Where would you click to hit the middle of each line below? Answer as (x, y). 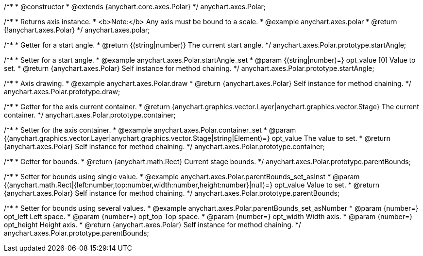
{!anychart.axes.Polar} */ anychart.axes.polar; (77, 30)
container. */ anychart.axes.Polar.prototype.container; (90, 115)
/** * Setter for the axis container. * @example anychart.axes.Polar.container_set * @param (150, 130)
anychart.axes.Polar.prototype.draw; (62, 92)
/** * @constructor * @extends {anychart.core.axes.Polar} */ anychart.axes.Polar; (135, 7)
